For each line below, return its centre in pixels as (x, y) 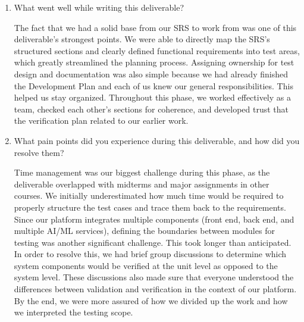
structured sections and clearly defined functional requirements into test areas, (157, 50)
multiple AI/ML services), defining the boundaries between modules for (144, 231)
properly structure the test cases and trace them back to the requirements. (150, 207)
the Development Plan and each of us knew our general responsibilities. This (153, 85)
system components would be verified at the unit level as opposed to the (146, 265)
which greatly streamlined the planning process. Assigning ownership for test (154, 62)
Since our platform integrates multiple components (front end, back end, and (154, 219)
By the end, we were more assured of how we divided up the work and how (151, 300)
